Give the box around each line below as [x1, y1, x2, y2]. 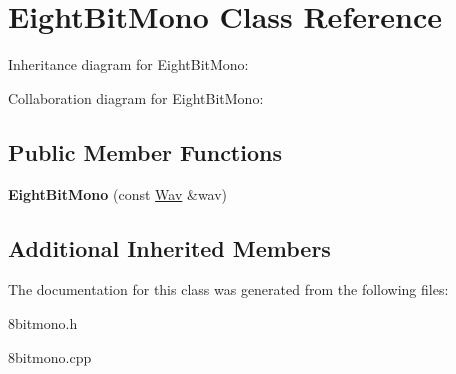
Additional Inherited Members [8, 232, 331, 263]
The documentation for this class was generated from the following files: [8, 279, 449, 300]
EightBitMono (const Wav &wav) [8, 183, 228, 204]
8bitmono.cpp [8, 346, 92, 367]
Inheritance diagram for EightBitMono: [8, 54, 249, 75]
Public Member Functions [8, 136, 282, 167]
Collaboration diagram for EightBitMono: [8, 87, 264, 108]
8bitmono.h [8, 312, 78, 333]
